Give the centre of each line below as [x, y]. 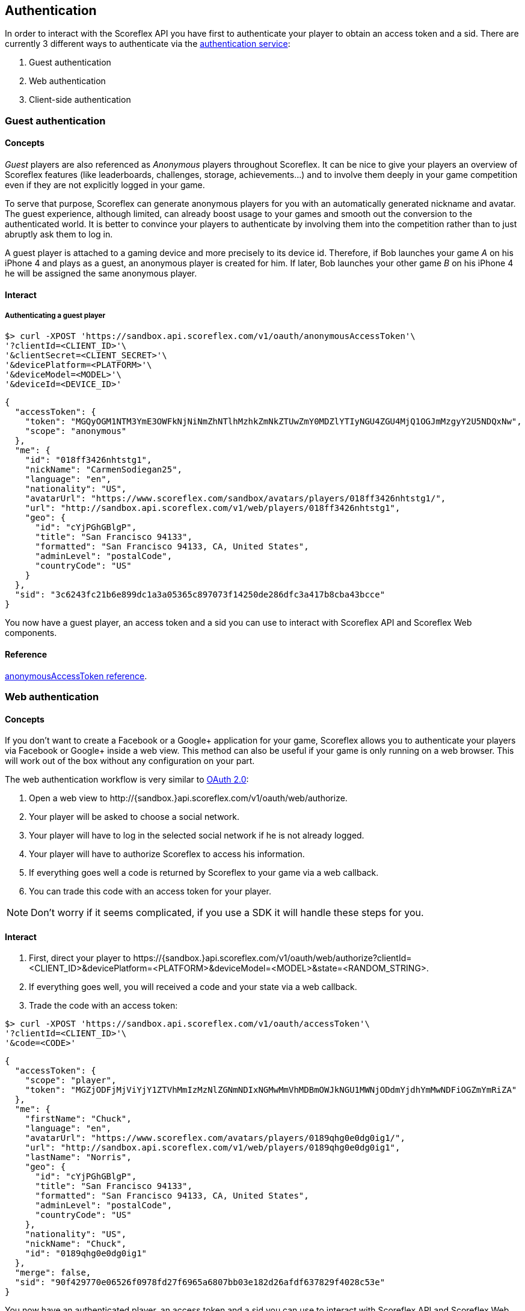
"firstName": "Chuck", [78, 1119]
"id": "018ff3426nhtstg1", [88, 460]
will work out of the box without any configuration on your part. [130, 761]
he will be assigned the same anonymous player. [101, 274]
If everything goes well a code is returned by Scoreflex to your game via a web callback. [204, 873]
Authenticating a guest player [55, 316]
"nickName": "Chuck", [76, 1244]
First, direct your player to [80, 958]
